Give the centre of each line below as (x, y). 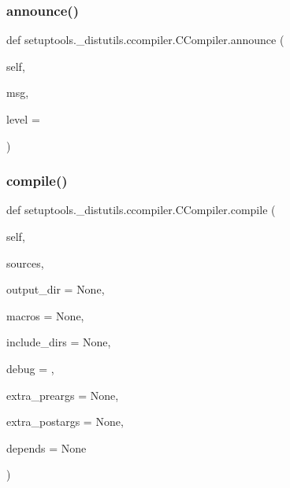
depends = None (46, 447)
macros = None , (45, 315)
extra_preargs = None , (63, 395)
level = (23, 119)
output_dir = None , (56, 289)
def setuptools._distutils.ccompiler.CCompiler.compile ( (141, 210)
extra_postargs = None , (65, 421)
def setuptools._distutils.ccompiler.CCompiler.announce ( (145, 40)
